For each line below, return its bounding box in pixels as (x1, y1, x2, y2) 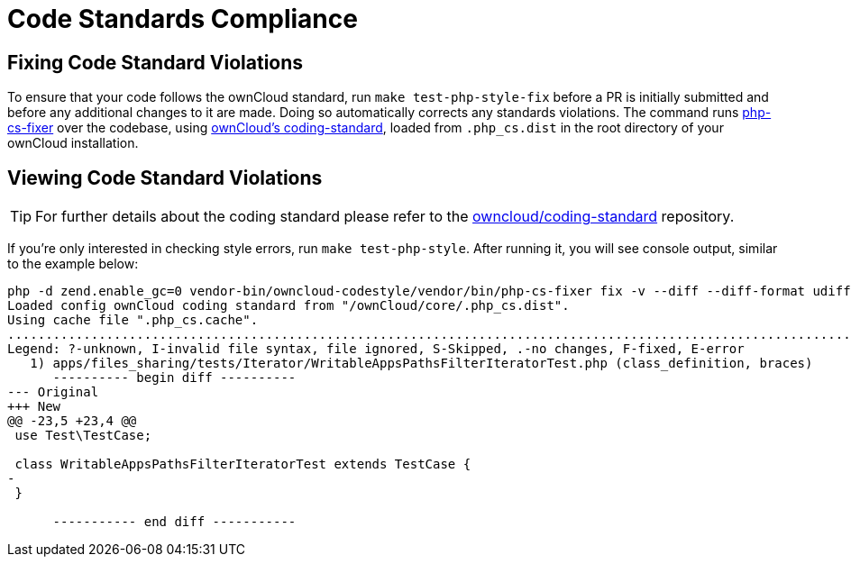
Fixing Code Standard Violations (7, 50, 304, 74)
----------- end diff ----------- (52, 514, 297, 530)
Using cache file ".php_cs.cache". (7, 313, 259, 328)
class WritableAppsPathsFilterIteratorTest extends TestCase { (14, 457, 471, 472)
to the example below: (7, 256, 139, 272)
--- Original (7, 385, 99, 400)
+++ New (7, 399, 61, 414)
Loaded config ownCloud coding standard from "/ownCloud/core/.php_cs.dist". (7, 298, 570, 314)
